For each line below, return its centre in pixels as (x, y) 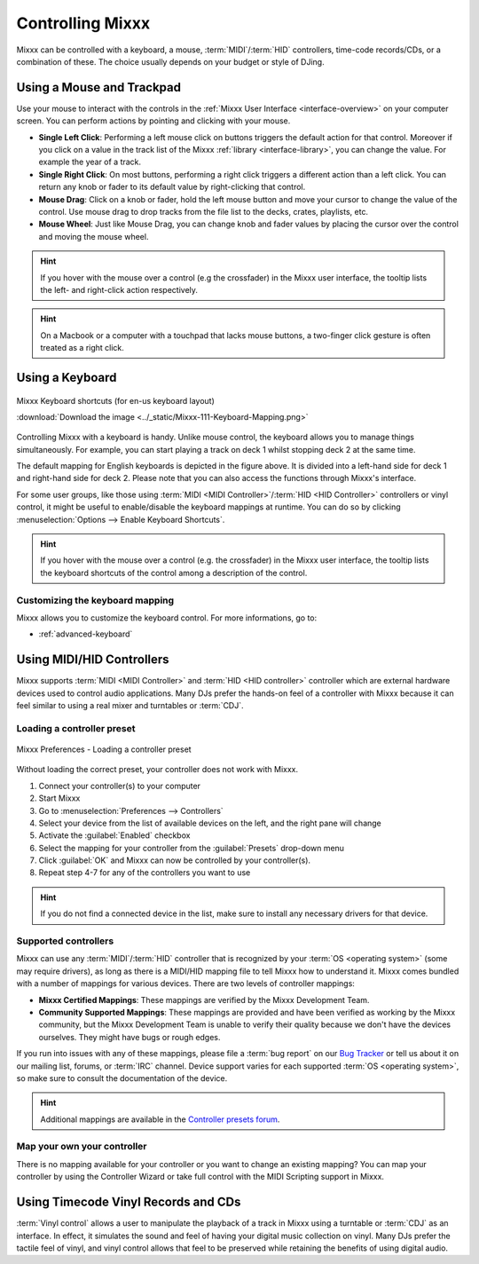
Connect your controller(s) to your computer (120, 786)
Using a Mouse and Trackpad (99, 87)
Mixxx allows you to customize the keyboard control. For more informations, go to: (167, 618)
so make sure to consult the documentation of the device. (122, 1078)
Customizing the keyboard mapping (95, 600)
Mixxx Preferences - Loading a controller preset (104, 749)
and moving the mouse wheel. (94, 236)
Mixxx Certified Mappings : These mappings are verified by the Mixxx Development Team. (204, 999)
